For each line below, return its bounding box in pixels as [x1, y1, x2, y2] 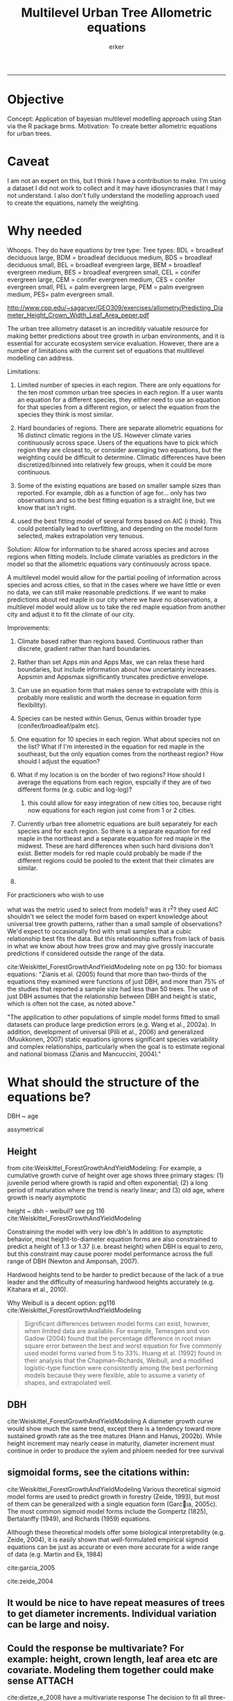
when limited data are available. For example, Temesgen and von [24, 1327, 210, 1335]
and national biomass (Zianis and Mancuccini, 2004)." [7, 1050, 162, 1059]
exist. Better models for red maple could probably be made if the [17, 848, 202, 857]
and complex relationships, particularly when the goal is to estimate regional [7, 1043, 225, 1051]
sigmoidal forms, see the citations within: [7, 1467, 190, 1478]
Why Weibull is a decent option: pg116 [7, 1299, 116, 1307]
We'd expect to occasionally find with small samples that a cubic [7, 928, 192, 936]
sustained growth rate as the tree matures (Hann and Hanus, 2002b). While [7, 1431, 223, 1440]
